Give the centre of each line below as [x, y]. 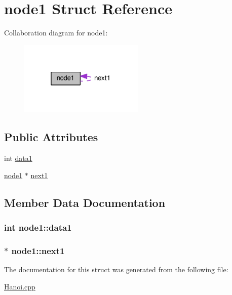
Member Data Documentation [85, 202]
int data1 [18, 158]
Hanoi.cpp [20, 286]
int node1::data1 [38, 227]
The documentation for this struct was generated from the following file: [116, 269]
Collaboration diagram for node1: [56, 33]
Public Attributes [51, 137]
